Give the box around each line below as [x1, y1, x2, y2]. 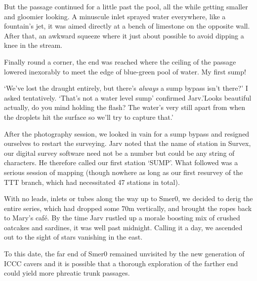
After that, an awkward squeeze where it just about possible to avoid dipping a [4, 30, 244, 40]
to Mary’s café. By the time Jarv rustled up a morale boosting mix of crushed [4, 212, 240, 223]
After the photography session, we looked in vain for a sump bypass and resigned [4, 128, 250, 139]
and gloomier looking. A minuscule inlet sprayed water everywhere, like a [4, 11, 226, 21]
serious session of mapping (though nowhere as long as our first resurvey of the [4, 167, 243, 177]
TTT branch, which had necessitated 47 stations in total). [4, 176, 180, 187]
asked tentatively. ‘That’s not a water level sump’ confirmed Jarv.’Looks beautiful [4, 92, 252, 103]
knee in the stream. [4, 40, 62, 50]
